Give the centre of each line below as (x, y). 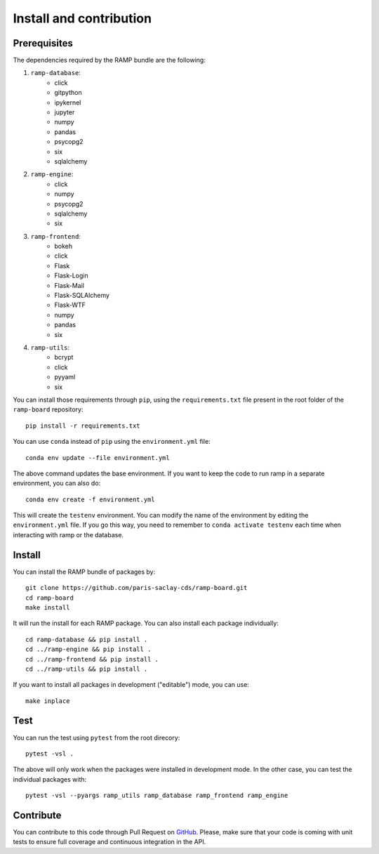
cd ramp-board (49, 598)
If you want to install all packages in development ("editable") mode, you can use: (131, 685)
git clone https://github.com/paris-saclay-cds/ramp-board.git (137, 588)
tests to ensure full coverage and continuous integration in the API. (109, 842)
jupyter (65, 112)
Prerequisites (43, 43)
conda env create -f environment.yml (91, 499)
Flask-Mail (69, 285)
